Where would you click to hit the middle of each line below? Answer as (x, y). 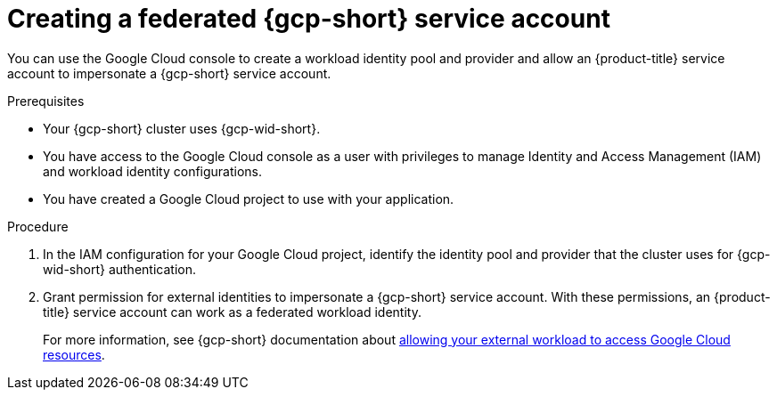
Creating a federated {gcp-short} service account (309, 19)
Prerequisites (46, 101)
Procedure (38, 226)
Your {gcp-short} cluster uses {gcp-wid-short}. (182, 128)
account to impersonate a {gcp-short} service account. (169, 73)
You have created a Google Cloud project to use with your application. (249, 198)
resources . (74, 354)
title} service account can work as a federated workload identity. (232, 312)
